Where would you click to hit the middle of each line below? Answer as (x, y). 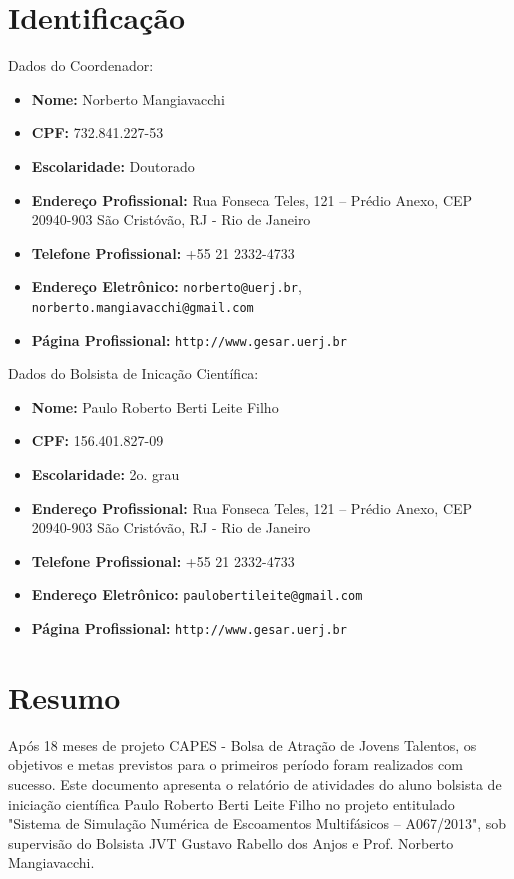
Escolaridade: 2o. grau (105, 474)
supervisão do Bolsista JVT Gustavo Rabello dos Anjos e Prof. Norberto (231, 842)
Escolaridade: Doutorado (113, 165)
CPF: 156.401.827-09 (97, 440)
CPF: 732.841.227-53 (97, 132)
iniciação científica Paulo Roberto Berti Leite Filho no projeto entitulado (231, 803)
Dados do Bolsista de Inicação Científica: (133, 373)
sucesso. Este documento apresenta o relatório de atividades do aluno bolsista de (255, 784)
